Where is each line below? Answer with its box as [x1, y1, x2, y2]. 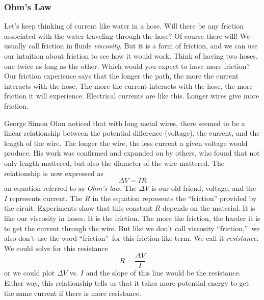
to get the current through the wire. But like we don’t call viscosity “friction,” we [4, 222, 260, 233]
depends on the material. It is [163, 203, 255, 213]
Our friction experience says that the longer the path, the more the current [4, 70, 239, 81]
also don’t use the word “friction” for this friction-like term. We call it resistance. [4, 233, 259, 243]
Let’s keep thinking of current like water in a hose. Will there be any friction [4, 20, 244, 31]
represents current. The [9, 192, 83, 203]
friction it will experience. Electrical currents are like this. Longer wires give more [4, 90, 259, 101]
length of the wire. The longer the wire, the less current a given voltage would [4, 137, 248, 148]
